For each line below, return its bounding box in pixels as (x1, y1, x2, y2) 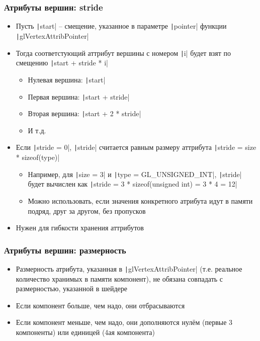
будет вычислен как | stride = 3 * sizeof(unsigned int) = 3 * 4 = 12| (28, 179, 237, 189)
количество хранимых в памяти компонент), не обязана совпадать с (16, 273, 223, 284)
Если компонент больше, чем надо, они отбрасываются (16, 300, 185, 310)
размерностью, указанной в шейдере (16, 283, 127, 294)
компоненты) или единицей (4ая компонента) (16, 327, 155, 337)
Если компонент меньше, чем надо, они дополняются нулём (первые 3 (16, 317, 233, 327)
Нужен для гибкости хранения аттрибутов (16, 222, 144, 233)
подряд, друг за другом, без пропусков (28, 205, 146, 216)
